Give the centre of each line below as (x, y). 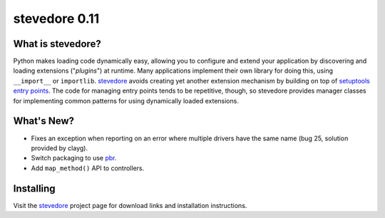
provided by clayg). (60, 148)
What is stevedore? (57, 44)
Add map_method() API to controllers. (88, 168)
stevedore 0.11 (56, 19)
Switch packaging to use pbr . (74, 158)
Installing (35, 188)
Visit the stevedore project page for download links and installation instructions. (130, 205)
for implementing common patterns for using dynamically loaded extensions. (126, 100)
